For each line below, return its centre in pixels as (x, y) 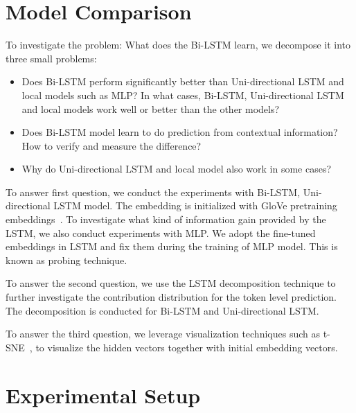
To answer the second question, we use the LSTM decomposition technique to (171, 283)
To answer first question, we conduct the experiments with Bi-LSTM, (153, 192)
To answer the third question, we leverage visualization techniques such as (163, 334)
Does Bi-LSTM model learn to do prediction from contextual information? (180, 132)
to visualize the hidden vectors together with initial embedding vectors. (187, 347)
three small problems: (51, 58)
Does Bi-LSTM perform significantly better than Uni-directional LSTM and (183, 81)
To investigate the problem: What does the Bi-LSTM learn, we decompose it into (178, 45)
